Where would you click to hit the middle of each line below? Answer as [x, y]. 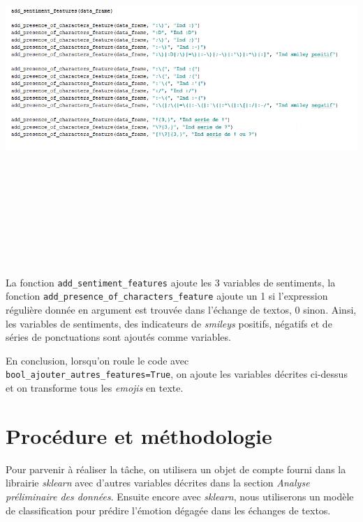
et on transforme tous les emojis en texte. [95, 388]
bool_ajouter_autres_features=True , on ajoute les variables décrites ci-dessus [177, 374]
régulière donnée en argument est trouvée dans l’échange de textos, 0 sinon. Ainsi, [181, 310]
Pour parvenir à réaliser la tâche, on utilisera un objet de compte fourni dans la [176, 469]
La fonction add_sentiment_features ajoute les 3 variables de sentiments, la [171, 282]
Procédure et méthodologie [139, 435]
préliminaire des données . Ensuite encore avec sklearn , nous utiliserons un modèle [180, 496]
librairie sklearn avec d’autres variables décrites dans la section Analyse [158, 483]
